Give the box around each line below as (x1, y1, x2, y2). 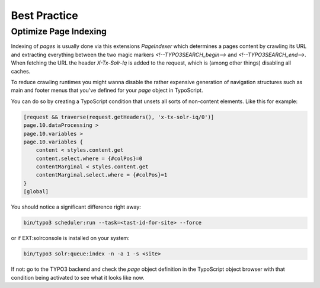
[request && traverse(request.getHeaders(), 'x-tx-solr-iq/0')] (23, 113, 215, 120)
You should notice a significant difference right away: (11, 203, 142, 210)
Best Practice (11, 9, 78, 22)
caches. (11, 68, 31, 75)
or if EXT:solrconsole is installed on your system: (11, 235, 130, 242)
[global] (23, 188, 49, 195)
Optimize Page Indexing (11, 26, 107, 37)
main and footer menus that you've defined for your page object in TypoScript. (11, 87, 203, 94)
